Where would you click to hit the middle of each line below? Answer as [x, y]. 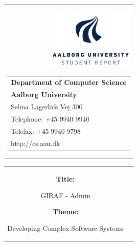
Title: [65, 179]
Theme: [66, 212]
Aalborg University [44, 94]
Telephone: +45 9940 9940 [50, 119]
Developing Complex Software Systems [66, 228]
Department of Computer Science [69, 82]
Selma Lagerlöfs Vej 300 [47, 107]
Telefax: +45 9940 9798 [46, 131]
